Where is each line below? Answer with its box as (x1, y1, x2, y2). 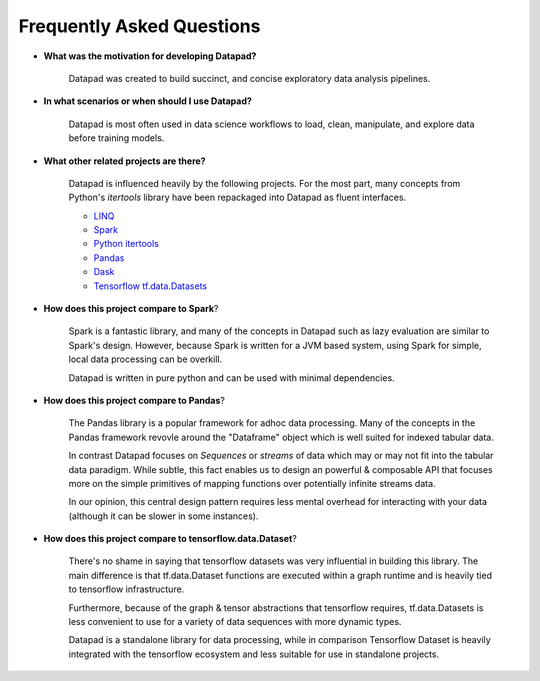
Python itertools (93, 238, 159, 250)
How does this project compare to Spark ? (43, 303, 219, 315)
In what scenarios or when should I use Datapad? (43, 95, 252, 107)
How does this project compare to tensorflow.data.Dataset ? (43, 533, 297, 545)
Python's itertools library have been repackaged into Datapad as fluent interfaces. (68, 191, 407, 204)
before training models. (68, 132, 165, 144)
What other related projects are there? (43, 155, 206, 167)
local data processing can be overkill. (68, 353, 223, 365)
